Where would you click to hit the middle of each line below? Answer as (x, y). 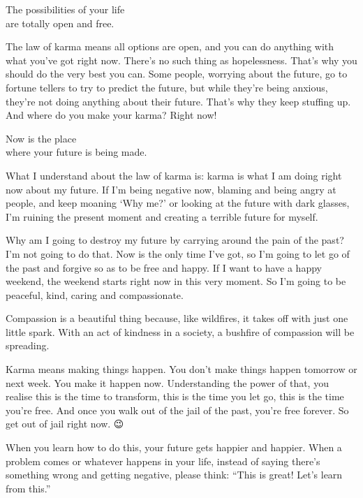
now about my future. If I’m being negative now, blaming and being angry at (171, 189)
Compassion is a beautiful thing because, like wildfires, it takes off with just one (177, 318)
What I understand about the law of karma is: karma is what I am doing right (174, 175)
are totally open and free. (60, 23)
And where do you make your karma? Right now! (111, 115)
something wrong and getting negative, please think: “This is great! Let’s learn (174, 475)
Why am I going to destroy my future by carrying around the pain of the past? (175, 240)
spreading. (28, 345)
